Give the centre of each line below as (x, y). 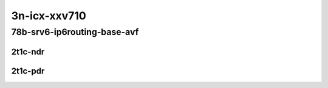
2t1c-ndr (28, 52)
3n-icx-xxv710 (49, 16)
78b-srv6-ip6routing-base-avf (75, 32)
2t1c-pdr (28, 71)
